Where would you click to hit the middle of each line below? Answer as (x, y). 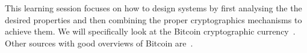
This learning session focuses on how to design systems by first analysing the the (153, 8)
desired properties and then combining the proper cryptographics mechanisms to (153, 19)
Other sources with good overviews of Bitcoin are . (99, 43)
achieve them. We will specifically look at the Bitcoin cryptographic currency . (150, 31)
